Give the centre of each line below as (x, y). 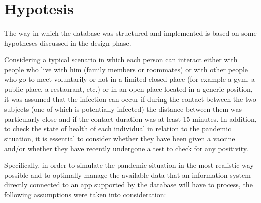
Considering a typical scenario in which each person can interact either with (121, 60)
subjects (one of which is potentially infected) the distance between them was (123, 109)
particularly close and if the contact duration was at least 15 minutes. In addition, (130, 118)
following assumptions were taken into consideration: (85, 194)
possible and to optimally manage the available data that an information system (127, 175)
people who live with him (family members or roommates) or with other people (126, 69)
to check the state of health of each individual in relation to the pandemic (118, 128)
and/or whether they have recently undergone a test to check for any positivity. (126, 148)
